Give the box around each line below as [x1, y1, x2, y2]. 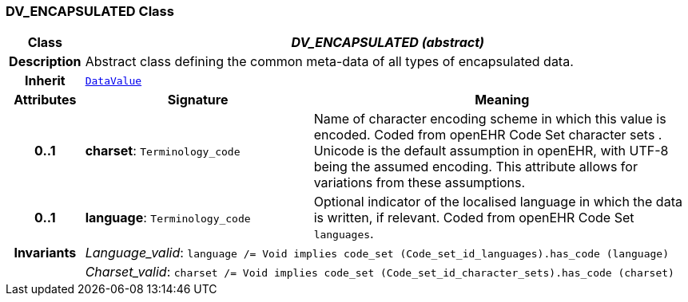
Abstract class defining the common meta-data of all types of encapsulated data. [85, 53, 574, 70]
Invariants [14, 245, 77, 261]
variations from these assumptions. [313, 175, 526, 191]
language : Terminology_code [85, 210, 251, 226]
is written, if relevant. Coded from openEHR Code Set [313, 210, 634, 226]
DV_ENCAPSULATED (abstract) [291, 34, 485, 51]
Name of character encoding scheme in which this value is [313, 111, 666, 127]
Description [9, 53, 82, 70]
